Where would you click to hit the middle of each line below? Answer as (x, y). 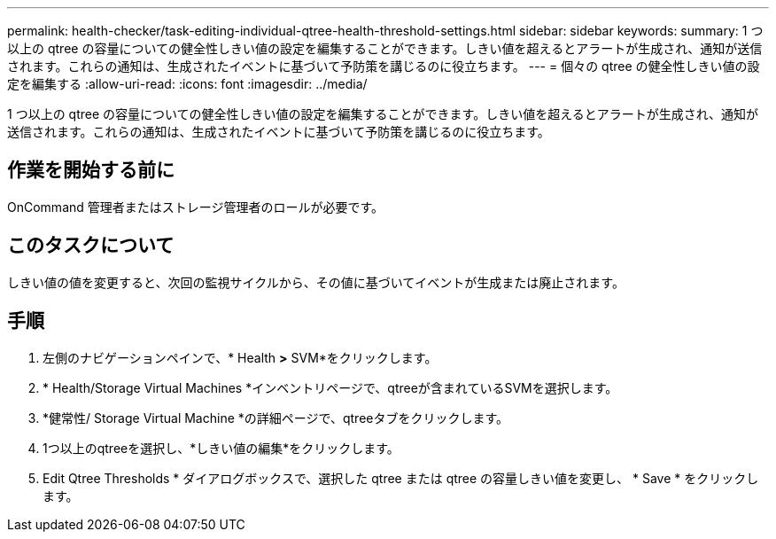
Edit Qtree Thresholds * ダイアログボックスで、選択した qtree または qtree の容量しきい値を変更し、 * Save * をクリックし (401, 478)
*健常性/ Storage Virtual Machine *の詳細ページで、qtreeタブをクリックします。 (276, 418)
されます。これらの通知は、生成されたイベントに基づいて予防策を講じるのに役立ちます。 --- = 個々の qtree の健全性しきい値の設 (384, 66)
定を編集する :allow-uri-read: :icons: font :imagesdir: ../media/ (187, 84)
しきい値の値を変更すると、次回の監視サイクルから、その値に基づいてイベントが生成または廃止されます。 (316, 282)
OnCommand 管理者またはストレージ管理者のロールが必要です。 (196, 207)
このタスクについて (91, 246)
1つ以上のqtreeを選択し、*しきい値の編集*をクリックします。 (221, 448)
